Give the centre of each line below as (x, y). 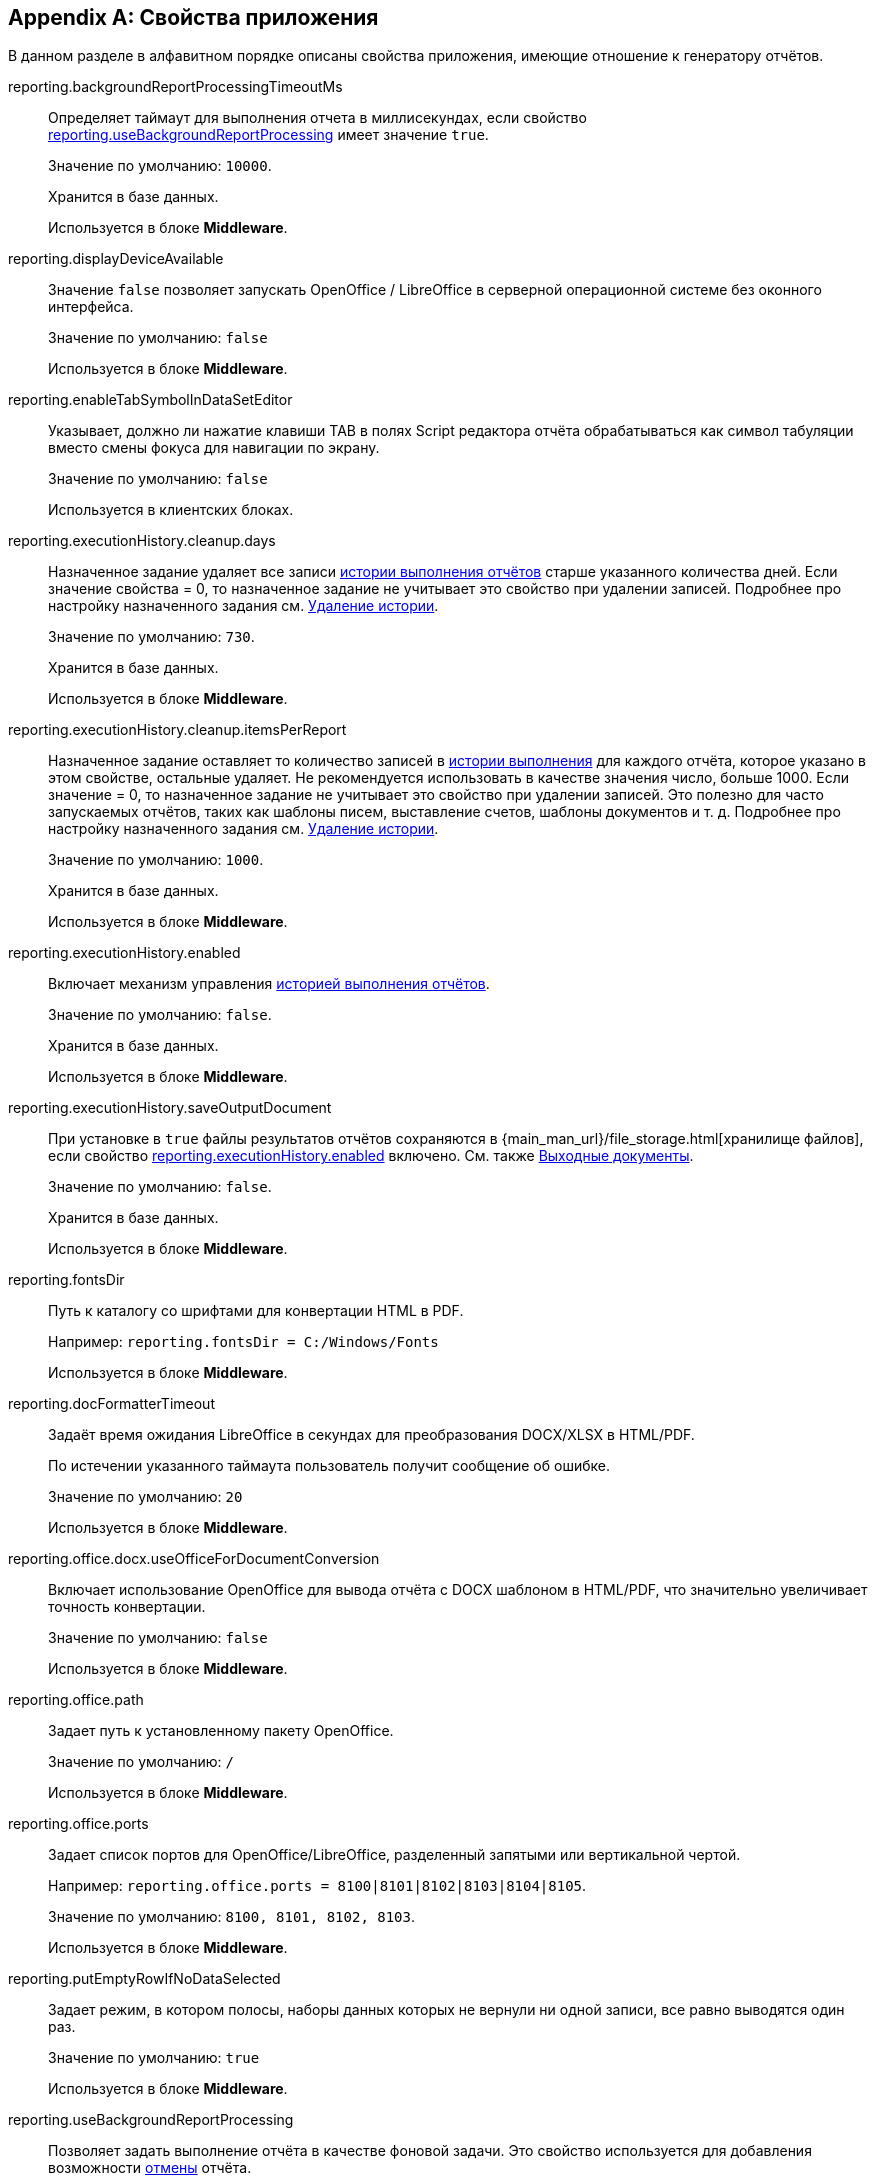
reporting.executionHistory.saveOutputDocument (170, 1108)
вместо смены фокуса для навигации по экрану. (214, 448)
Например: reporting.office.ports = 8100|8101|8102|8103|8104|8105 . (317, 1886)
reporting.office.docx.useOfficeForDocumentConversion (194, 1559)
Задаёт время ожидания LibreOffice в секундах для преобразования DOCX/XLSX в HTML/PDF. (371, 1435)
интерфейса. (91, 307)
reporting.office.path (76, 1700)
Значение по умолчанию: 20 (145, 1497)
